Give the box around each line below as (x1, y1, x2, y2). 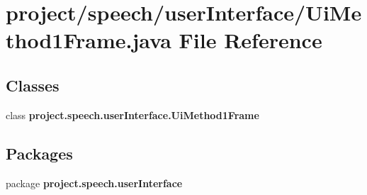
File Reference (179, 26, 322, 55)
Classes (6, 74, 60, 96)
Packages (6, 142, 73, 164)
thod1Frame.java (6, 26, 171, 55)
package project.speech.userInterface (6, 175, 183, 190)
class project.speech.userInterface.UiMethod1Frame (6, 107, 259, 122)
